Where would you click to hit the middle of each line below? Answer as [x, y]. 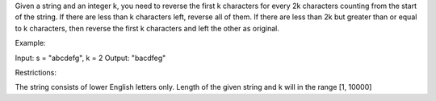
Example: [30, 43]
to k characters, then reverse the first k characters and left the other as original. [147, 28]
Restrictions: [36, 72]
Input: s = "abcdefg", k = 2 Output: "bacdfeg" [90, 58]
